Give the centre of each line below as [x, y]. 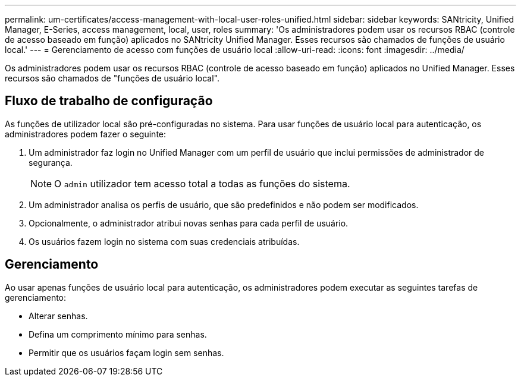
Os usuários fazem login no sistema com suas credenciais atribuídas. [164, 241]
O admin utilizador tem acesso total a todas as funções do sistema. [202, 183]
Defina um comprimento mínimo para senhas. [118, 334]
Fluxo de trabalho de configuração [109, 101]
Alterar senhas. [58, 316]
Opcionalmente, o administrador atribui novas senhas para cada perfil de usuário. [189, 223]
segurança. [51, 162]
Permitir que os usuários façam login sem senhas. [126, 352]
